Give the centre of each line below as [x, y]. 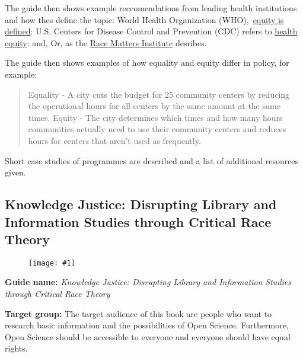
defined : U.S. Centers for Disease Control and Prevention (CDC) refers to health [151, 31]
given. [15, 172]
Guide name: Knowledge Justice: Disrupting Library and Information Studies [148, 282]
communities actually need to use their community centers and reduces [157, 129]
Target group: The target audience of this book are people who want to [138, 313]
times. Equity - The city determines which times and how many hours [155, 117]
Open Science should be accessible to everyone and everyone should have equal [148, 336]
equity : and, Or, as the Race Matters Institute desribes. [106, 42]
